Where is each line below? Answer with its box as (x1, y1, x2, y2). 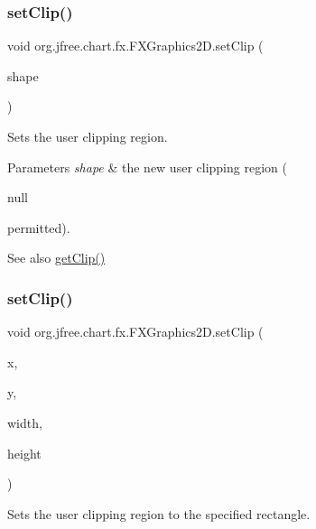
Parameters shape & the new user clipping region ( (7, 157, 287, 176)
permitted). (7, 218, 70, 237)
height (7, 443, 42, 462)
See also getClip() (7, 248, 106, 267)
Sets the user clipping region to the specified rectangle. (7, 504, 311, 523)
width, (7, 413, 42, 432)
